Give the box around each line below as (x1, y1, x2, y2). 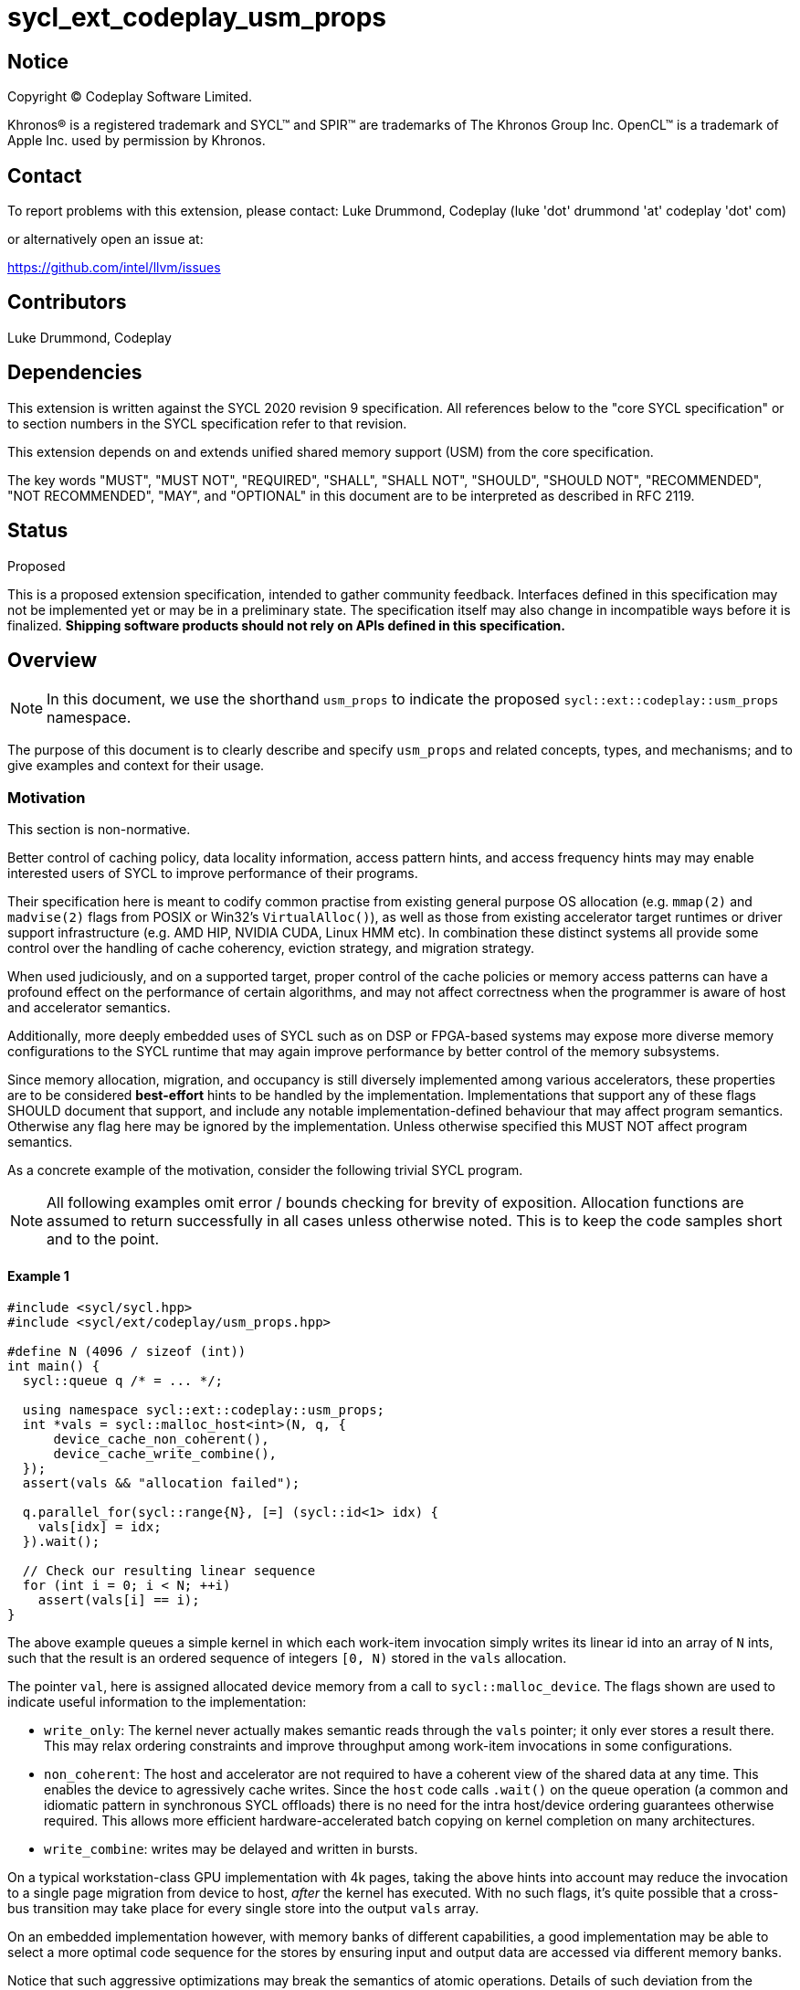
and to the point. (47, 1230, 160, 1249)
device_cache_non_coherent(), (53, 1432, 269, 1447)
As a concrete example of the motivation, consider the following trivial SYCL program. (7, 1162, 523, 1179)
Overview (7, 648, 98, 672)
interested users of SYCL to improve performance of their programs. (7, 865, 418, 882)
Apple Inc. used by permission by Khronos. (7, 132, 266, 149)
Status (7, 519, 68, 543)
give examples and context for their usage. (7, 757, 265, 774)
